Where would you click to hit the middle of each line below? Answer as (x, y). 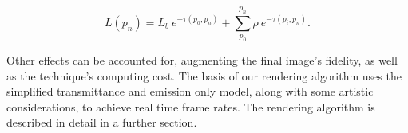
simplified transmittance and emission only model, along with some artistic (190, 91)
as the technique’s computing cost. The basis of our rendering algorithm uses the (204, 75)
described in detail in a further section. (102, 122)
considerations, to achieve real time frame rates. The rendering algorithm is (191, 106)
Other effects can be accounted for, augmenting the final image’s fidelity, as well (202, 60)
